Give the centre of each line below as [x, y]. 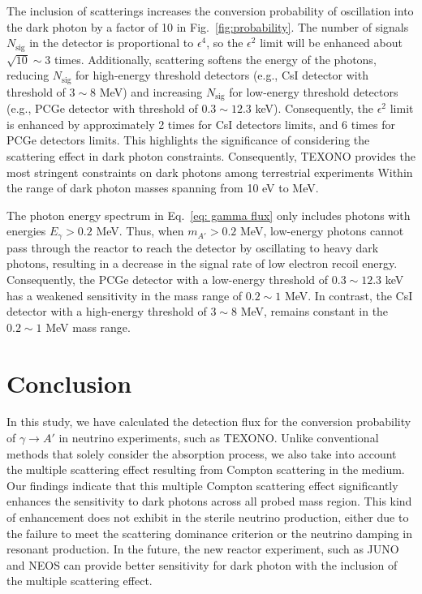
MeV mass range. [88, 327]
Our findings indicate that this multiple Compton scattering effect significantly [202, 485]
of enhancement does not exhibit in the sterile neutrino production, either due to [208, 517]
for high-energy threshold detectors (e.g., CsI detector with [222, 75]
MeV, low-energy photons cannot [322, 231]
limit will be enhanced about [331, 43]
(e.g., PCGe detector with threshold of [102, 108]
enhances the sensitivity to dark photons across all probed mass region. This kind [209, 501]
